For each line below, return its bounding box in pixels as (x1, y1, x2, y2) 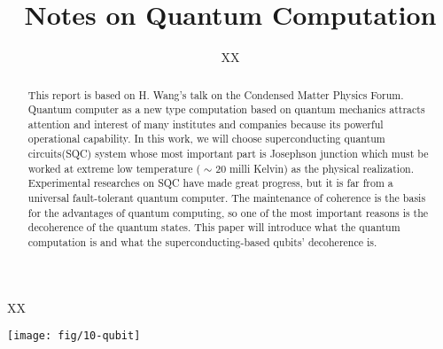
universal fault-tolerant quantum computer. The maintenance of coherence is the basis (27, 190, 426, 206)
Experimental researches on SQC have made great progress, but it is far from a (27, 175, 393, 190)
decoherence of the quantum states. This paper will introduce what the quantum (27, 220, 400, 235)
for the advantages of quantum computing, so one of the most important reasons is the (27, 205, 429, 220)
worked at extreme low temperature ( (27, 160, 201, 175)
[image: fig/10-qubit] (7, 330, 141, 343)
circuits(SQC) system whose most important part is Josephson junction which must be (27, 146, 429, 161)
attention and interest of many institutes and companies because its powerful (27, 116, 384, 131)
